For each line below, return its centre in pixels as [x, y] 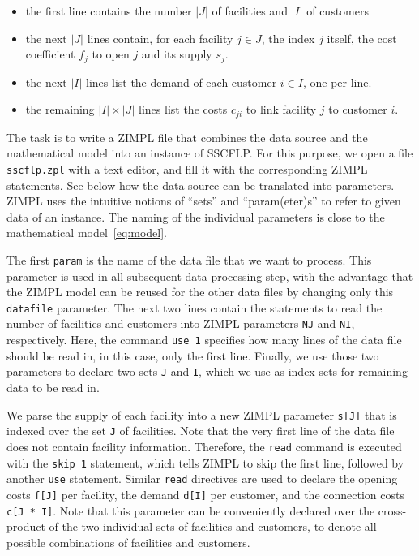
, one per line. [337, 82]
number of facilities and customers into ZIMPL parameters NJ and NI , [181, 323]
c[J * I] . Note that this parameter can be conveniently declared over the [191, 510]
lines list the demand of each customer [182, 82]
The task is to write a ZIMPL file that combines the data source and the [187, 137]
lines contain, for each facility [160, 38]
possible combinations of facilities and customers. [128, 542]
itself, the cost [362, 38]
